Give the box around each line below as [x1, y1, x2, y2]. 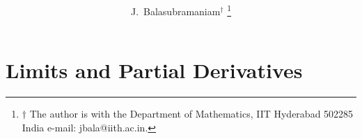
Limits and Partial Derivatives [6, 56, 303, 84]
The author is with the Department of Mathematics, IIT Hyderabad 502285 [29, 106, 354, 121]
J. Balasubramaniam [130, 3, 221, 18]
